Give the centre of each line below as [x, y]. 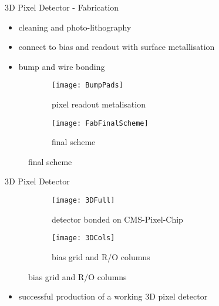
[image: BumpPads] [87, 85]
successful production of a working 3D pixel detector [113, 296]
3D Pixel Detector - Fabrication [62, 7]
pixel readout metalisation [99, 104]
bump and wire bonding [62, 66]
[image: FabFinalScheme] [100, 123]
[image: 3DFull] [83, 201]
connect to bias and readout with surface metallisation [117, 47]
